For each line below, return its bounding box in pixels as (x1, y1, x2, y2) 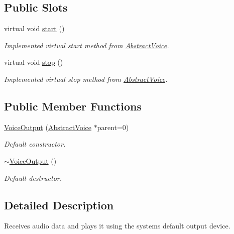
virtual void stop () (4, 57, 63, 67)
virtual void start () (4, 23, 65, 34)
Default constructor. (4, 139, 66, 149)
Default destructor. (4, 172, 62, 183)
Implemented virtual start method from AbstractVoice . (4, 40, 169, 50)
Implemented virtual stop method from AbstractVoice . (4, 73, 168, 84)
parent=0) (97, 122, 129, 132)
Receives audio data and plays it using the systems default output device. (4, 220, 230, 231)
